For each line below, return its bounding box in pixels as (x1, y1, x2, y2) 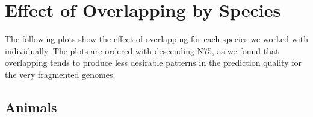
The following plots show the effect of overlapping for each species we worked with (5, 33, 308, 45)
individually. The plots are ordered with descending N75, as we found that (5, 44, 279, 57)
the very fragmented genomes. (5, 68, 116, 80)
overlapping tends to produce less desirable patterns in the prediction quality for (5, 56, 302, 69)
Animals (5, 97, 57, 116)
